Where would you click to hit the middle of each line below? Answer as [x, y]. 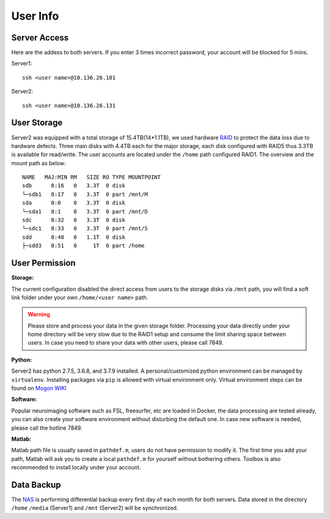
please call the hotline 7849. [47, 428]
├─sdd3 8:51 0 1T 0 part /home [83, 246]
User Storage [37, 123]
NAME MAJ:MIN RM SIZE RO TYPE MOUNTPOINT [92, 177]
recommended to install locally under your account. [76, 468]
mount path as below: [39, 163]
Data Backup [36, 484]
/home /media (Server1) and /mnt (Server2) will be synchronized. [95, 508]
